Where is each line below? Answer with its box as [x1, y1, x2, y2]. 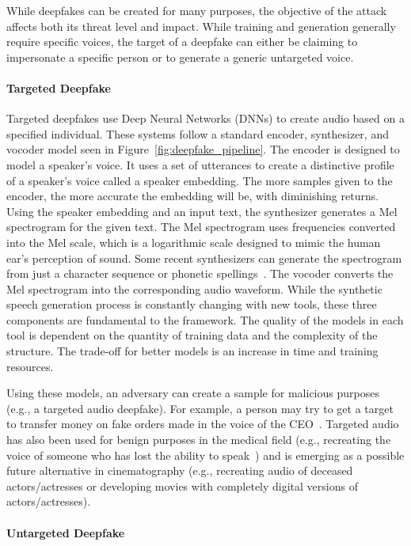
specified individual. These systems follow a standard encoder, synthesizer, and [6, 125, 389, 142]
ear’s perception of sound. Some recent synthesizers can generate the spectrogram [6, 249, 402, 266]
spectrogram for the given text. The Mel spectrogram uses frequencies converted [6, 218, 396, 235]
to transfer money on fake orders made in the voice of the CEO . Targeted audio [6, 415, 399, 432]
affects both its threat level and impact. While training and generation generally [6, 17, 396, 34]
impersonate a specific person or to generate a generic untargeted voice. [6, 48, 354, 65]
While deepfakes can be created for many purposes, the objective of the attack [6, 2, 387, 18]
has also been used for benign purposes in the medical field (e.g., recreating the [6, 431, 391, 448]
